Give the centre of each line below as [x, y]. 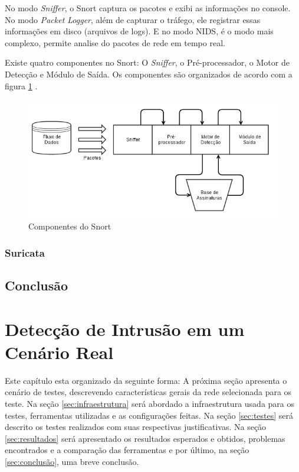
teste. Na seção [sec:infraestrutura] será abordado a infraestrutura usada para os [149, 403]
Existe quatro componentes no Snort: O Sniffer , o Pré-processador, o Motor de [147, 62]
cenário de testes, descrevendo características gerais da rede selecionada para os [148, 392]
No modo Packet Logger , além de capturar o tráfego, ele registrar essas [133, 19]
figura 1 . [21, 85]
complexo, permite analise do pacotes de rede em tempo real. [115, 42]
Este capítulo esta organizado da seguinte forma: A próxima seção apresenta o [146, 380]
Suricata [25, 252]
